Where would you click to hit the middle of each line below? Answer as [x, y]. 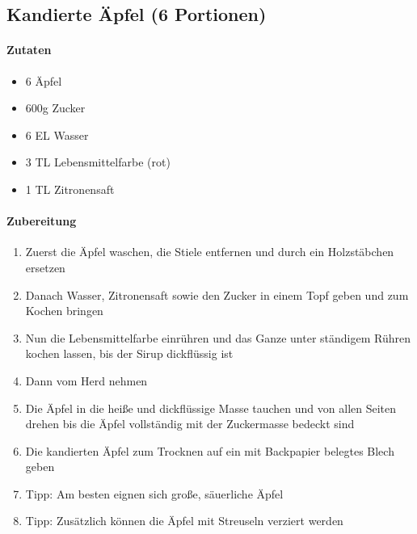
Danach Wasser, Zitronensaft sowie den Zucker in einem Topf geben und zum [217, 294]
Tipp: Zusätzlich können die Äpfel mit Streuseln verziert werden [184, 521]
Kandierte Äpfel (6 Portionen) [137, 14]
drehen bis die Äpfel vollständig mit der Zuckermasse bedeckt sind [190, 424]
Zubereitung [42, 221]
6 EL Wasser [57, 135]
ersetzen [45, 267]
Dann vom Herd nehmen [86, 380]
